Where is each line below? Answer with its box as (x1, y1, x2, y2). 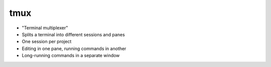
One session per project (22, 39, 72, 45)
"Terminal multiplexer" (22, 25, 68, 31)
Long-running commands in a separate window (22, 53, 120, 59)
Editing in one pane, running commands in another (22, 45, 126, 52)
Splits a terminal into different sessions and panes (22, 31, 125, 37)
